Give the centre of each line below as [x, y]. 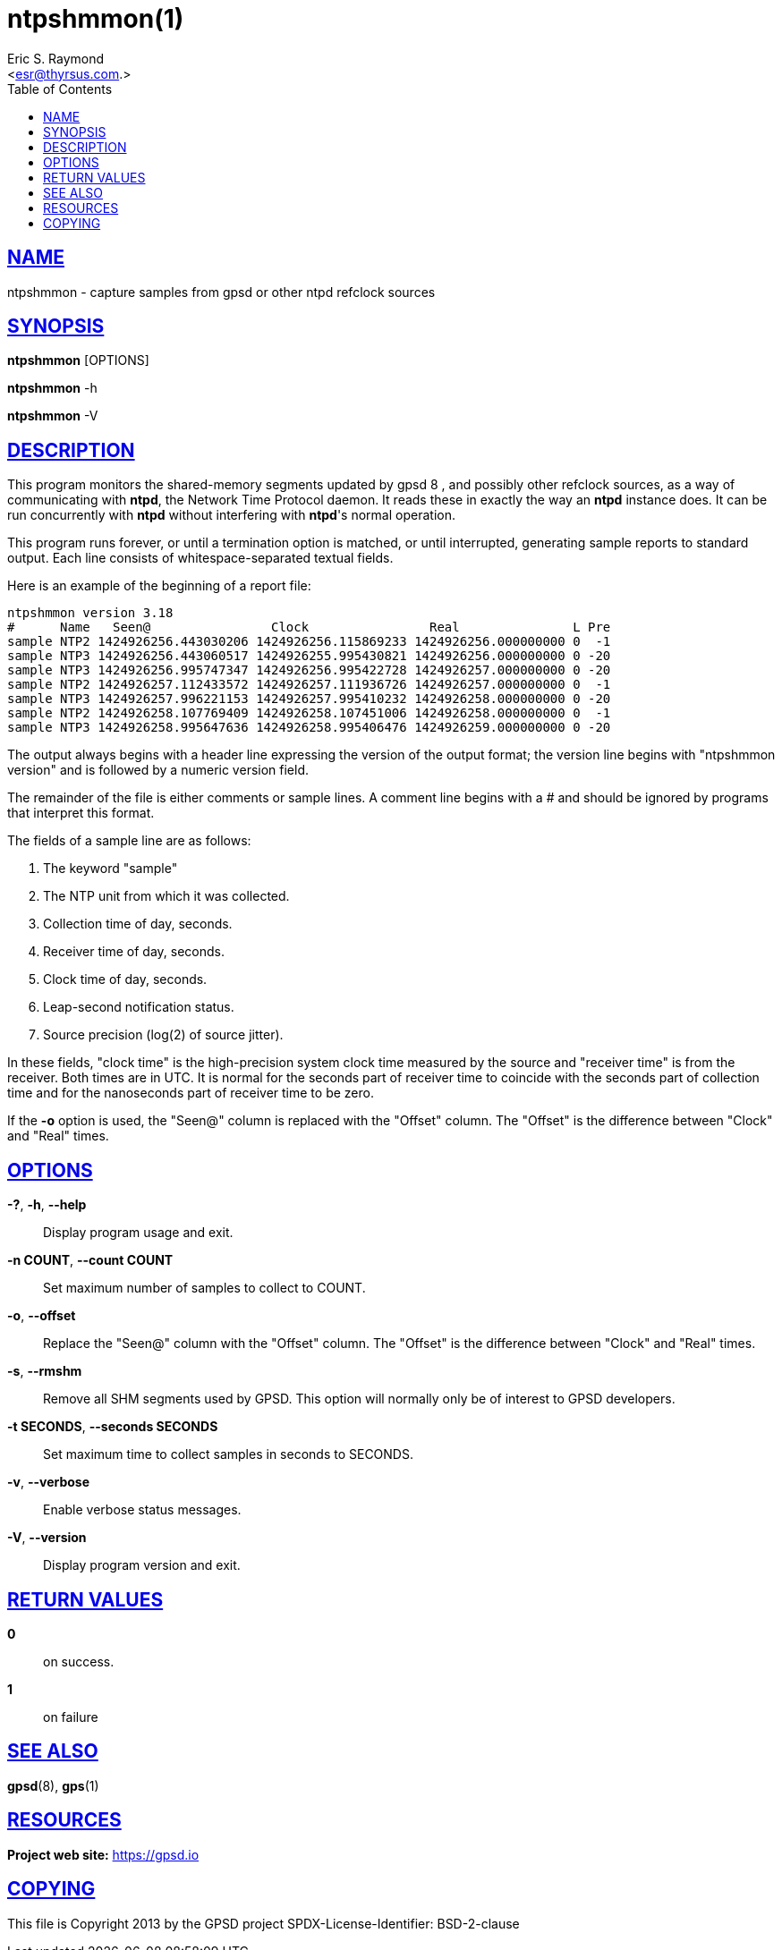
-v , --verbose [49, 1482]
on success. [79, 1661]
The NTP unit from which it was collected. [166, 896]
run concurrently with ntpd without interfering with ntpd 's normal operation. [231, 515]
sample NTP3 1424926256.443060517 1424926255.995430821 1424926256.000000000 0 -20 [309, 656]
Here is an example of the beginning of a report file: [159, 586]
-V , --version [47, 1538]
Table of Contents [60, 89]
